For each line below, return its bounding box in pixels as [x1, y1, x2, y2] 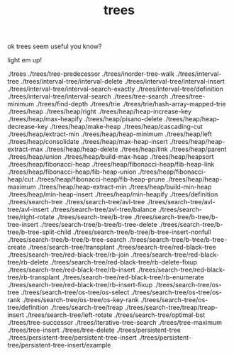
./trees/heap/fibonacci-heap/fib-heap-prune [35, 175, 165, 184]
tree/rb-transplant [7, 273, 60, 282]
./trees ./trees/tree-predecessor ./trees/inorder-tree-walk [7, 69, 175, 78]
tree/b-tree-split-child [7, 228, 72, 236]
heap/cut [7, 175, 34, 184]
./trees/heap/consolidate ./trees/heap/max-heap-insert [7, 138, 168, 146]
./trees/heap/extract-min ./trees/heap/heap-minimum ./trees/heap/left [7, 130, 212, 138]
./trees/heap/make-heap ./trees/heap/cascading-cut [49, 123, 204, 131]
